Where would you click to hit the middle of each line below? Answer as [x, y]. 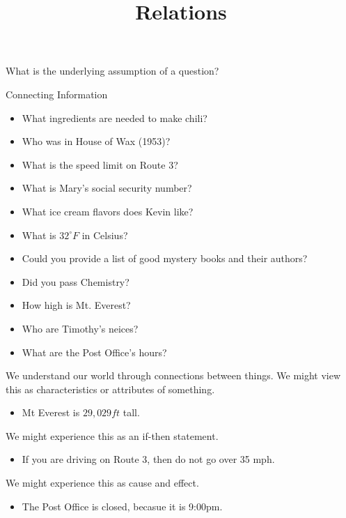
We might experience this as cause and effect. [102, 483]
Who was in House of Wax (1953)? [96, 141]
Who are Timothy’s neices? [80, 328]
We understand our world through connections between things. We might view [173, 375]
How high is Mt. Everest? [76, 305]
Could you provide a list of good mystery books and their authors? [165, 258]
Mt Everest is [51, 412]
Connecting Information [57, 94]
